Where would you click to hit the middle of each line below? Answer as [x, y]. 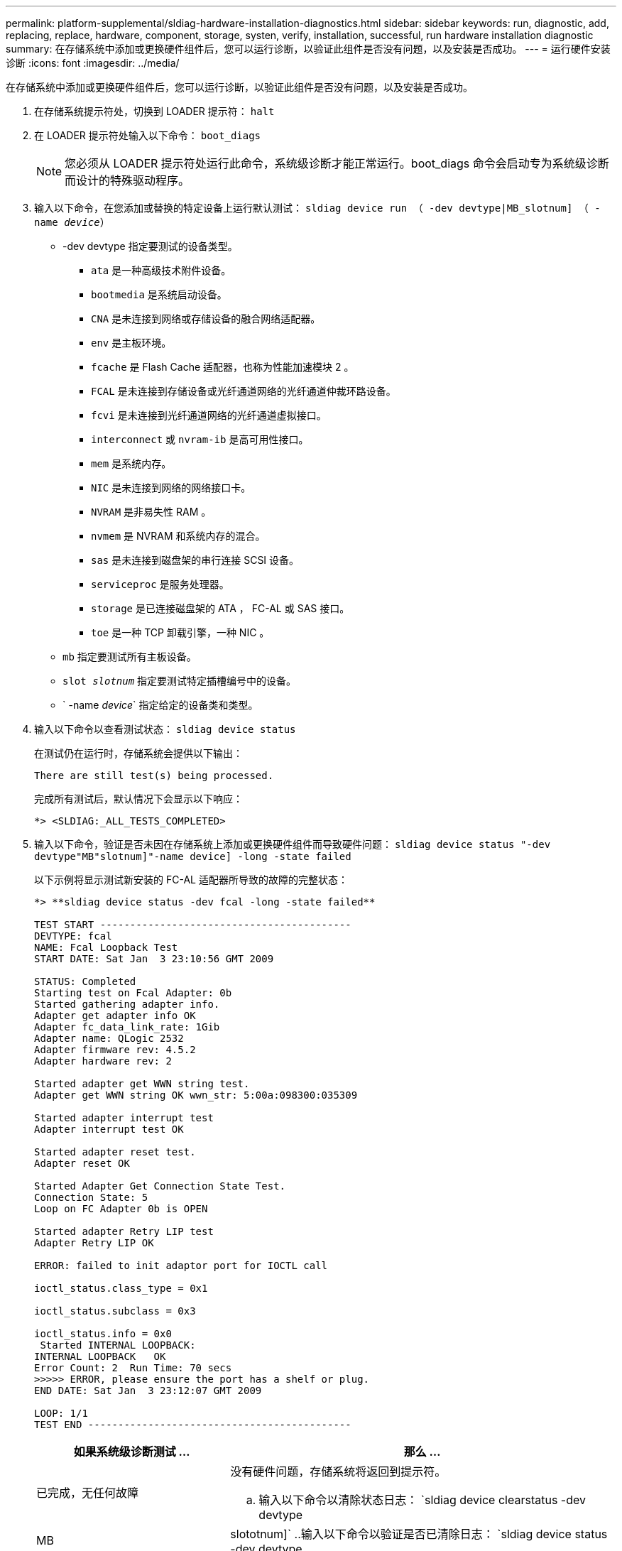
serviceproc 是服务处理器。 [160, 584]
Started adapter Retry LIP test [124, 1231]
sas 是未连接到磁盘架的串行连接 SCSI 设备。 [195, 560]
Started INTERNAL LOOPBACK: [118, 1345]
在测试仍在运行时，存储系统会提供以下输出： [138, 753]
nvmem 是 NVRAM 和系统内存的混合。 [178, 536]
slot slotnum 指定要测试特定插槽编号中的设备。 [180, 681]
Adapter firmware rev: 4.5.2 [115, 1050]
